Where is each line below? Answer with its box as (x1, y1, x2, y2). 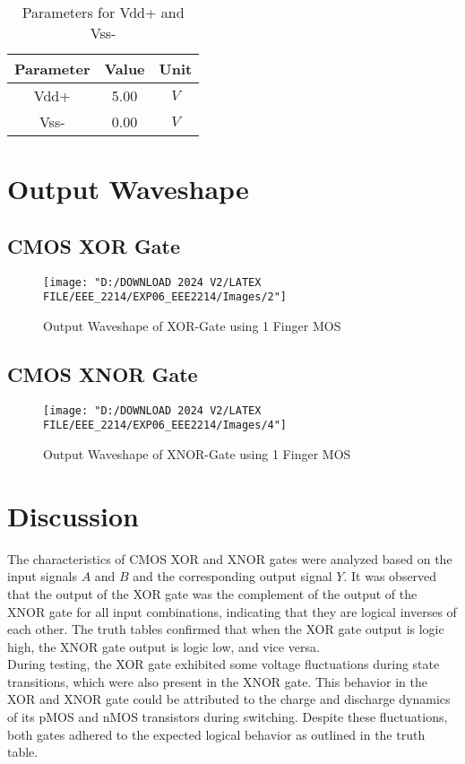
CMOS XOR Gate (7, 231, 181, 259)
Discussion (7, 497, 139, 534)
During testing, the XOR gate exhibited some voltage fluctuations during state (7, 655, 440, 673)
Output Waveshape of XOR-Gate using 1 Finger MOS (43, 316, 341, 334)
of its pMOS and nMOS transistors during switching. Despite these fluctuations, (7, 708, 448, 726)
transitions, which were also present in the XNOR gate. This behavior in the (7, 672, 427, 690)
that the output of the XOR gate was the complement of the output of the (7, 584, 418, 603)
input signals (7, 567, 77, 586)
